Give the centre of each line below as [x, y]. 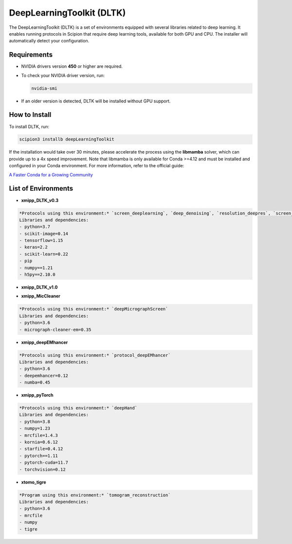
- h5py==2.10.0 [37, 275]
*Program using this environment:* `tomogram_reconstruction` [95, 495]
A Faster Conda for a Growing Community [51, 175]
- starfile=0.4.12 [41, 449]
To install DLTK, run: [29, 126]
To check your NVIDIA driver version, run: [63, 75]
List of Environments [41, 188]
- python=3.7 [35, 227]
